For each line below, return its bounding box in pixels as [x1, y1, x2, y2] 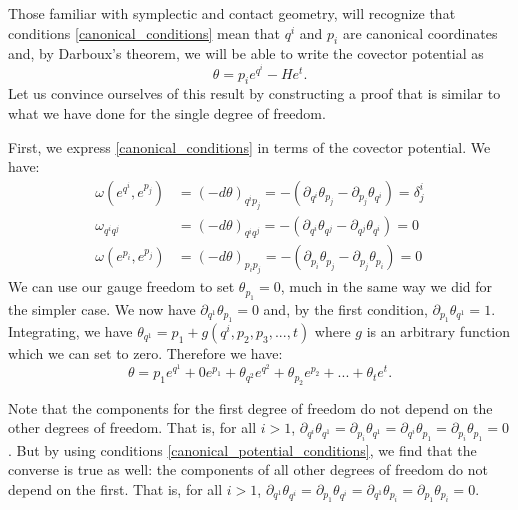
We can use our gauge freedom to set [8, 276, 235, 297]
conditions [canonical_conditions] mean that [8, 22, 281, 43]
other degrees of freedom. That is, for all [8, 417, 257, 438]
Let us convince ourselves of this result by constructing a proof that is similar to [8, 83, 501, 104]
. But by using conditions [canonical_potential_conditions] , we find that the [8, 439, 477, 460]
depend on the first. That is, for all [8, 478, 223, 499]
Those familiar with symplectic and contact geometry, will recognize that [8, 3, 456, 23]
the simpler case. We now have [8, 298, 196, 319]
